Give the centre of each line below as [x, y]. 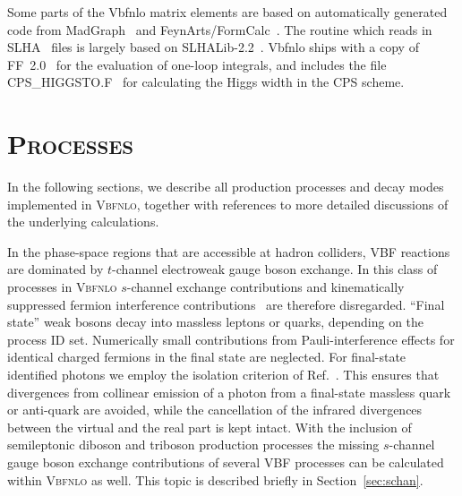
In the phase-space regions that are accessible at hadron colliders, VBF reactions [229, 251]
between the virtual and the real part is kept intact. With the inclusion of [210, 427]
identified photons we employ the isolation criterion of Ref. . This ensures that [223, 375]
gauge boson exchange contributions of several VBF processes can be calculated [226, 462]
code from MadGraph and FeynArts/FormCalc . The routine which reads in [220, 29]
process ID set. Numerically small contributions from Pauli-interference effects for [231, 339]
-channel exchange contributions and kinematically [265, 287]
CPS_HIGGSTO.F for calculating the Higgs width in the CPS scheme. [206, 82]
